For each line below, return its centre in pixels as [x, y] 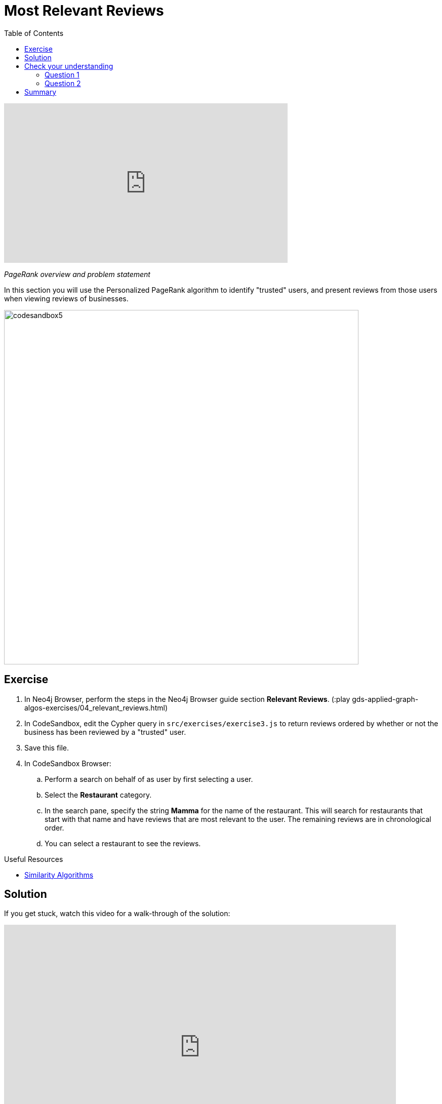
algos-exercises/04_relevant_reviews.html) [96, 707]
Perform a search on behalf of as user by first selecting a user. [149, 779]
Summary [41, 92]
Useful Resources [34, 859]
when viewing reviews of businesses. [66, 298]
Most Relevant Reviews [84, 11]
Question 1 [62, 74]
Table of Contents [34, 33]
